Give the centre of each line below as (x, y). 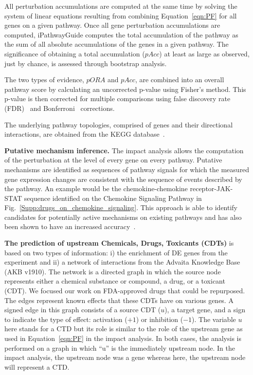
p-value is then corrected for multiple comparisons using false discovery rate (117, 98)
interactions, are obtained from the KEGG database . (85, 134)
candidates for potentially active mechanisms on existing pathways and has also (123, 217)
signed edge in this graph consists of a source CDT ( (83, 310)
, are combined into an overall (180, 80)
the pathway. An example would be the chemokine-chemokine (96, 188)
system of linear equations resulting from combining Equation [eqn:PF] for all (121, 15)
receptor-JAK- (211, 188)
